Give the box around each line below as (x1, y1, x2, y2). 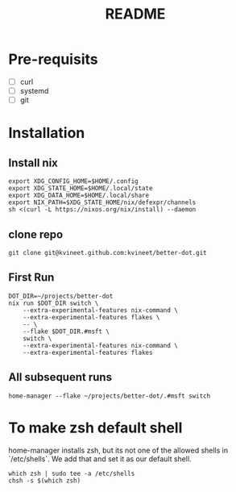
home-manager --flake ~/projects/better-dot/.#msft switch (8, 392, 211, 400)
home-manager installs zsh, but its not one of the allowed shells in (8, 445, 229, 455)
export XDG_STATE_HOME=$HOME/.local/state (8, 185, 153, 193)
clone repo (8, 227, 64, 241)
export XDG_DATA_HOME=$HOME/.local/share (8, 191, 150, 200)
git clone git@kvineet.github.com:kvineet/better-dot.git (8, 248, 207, 256)
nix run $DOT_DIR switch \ (8, 299, 99, 307)
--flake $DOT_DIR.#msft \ (23, 327, 110, 336)
